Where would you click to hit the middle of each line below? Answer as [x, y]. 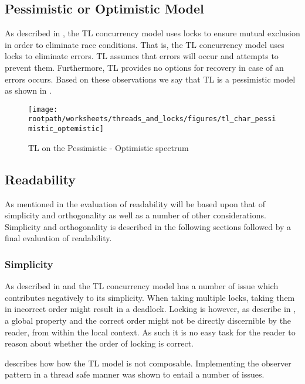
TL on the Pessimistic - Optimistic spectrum [109, 147]
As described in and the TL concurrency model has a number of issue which [142, 286]
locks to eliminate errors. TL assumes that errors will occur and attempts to [142, 56]
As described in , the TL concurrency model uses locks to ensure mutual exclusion [152, 33]
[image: [43, 109]
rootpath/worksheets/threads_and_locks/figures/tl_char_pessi [152, 119]
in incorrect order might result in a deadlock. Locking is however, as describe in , [150, 309]
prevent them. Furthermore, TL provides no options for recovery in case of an [144, 67]
